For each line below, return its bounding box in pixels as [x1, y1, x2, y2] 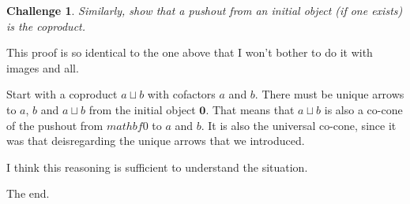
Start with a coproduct [6, 86, 118, 102]
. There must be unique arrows [254, 86, 404, 102]
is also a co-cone [324, 101, 403, 117]
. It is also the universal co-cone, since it [201, 117, 397, 133]
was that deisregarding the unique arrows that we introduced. [6, 132, 305, 149]
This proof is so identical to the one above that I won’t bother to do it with [6, 44, 373, 61]
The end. [6, 185, 50, 202]
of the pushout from [6, 117, 103, 133]
